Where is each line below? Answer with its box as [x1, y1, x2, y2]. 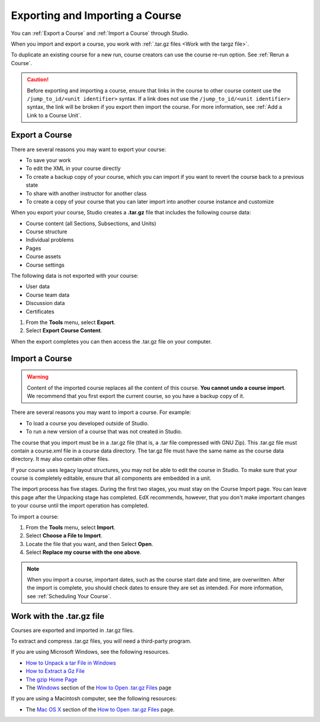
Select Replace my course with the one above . [25, 548, 142, 556]
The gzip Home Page [25, 676, 78, 683]
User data [25, 283, 50, 290]
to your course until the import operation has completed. [11, 502, 149, 509]
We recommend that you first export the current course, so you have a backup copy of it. [27, 392, 245, 399]
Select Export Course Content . [25, 327, 103, 334]
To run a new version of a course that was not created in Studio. [25, 428, 183, 435]
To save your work [25, 156, 71, 163]
